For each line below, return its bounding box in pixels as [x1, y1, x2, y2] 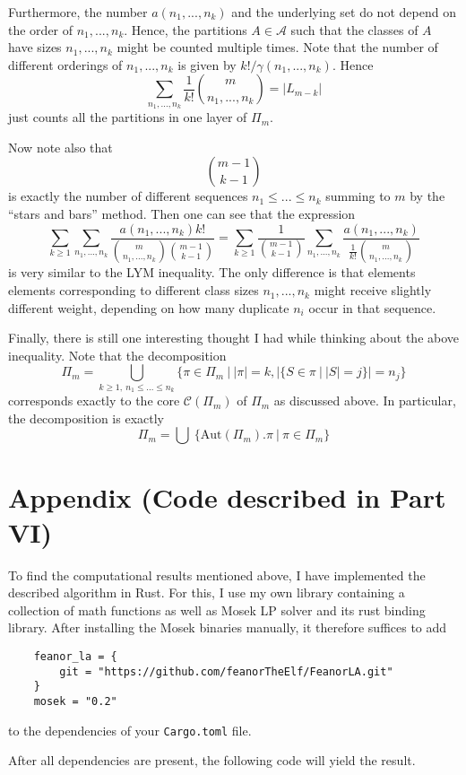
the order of [8, 20, 73, 39]
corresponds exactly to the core [8, 391, 180, 410]
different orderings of [8, 55, 123, 74]
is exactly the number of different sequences [8, 187, 248, 205]
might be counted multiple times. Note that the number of [116, 38, 438, 57]
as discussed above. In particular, [273, 391, 456, 410]
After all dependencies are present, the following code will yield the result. [8, 751, 416, 770]
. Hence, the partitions [124, 20, 247, 39]
